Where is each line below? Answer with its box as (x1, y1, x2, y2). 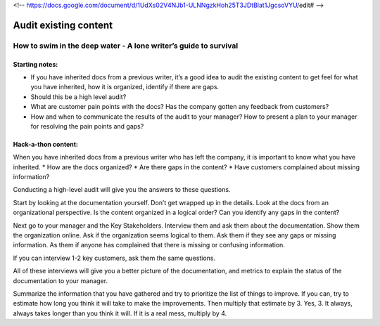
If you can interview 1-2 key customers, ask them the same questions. (13, 254, 216, 262)
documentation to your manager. (13, 276, 108, 285)
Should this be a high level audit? (30, 92, 127, 101)
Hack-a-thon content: (13, 140, 79, 148)
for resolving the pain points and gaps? (30, 122, 144, 130)
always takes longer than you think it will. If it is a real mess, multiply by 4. (13, 309, 227, 318)
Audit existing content (13, 19, 113, 31)
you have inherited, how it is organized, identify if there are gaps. (30, 83, 220, 91)
